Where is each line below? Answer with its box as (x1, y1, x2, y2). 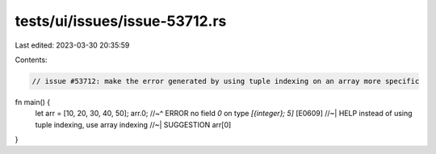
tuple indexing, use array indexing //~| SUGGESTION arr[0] (35, 119, 232, 129)
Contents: (15, 55, 48, 65)
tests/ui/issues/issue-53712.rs (15, 12, 227, 30)
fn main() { (15, 97, 51, 106)
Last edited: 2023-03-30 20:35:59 (15, 40, 130, 50)
